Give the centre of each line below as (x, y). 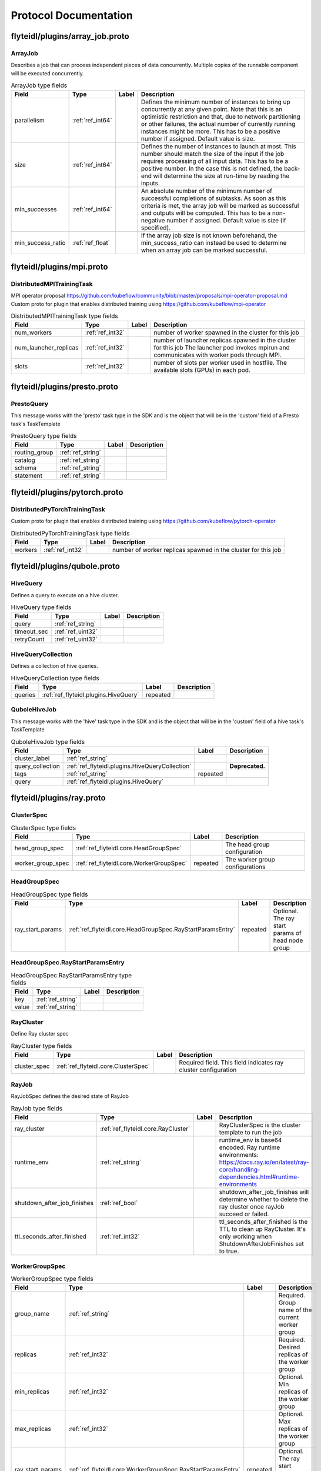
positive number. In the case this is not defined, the (212, 169)
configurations (245, 867)
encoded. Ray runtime (250, 1147)
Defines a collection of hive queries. (54, 666)
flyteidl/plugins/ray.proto (58, 798)
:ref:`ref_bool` (119, 1203)
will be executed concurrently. (48, 73)
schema (26, 468)
